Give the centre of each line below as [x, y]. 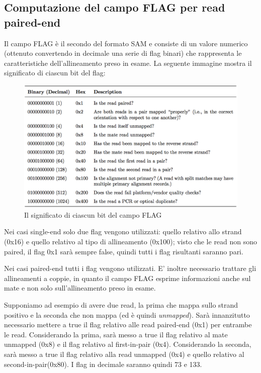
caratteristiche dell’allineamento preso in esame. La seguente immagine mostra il [128, 63]
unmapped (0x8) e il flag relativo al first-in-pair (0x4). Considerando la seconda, [128, 344]
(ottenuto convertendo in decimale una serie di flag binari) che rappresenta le [123, 53]
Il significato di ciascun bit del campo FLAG [93, 214]
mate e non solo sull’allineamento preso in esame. [80, 288]
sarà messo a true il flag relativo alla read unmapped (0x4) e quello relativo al [124, 354]
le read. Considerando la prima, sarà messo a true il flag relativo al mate [116, 334]
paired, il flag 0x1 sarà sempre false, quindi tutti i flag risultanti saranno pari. [124, 251]
